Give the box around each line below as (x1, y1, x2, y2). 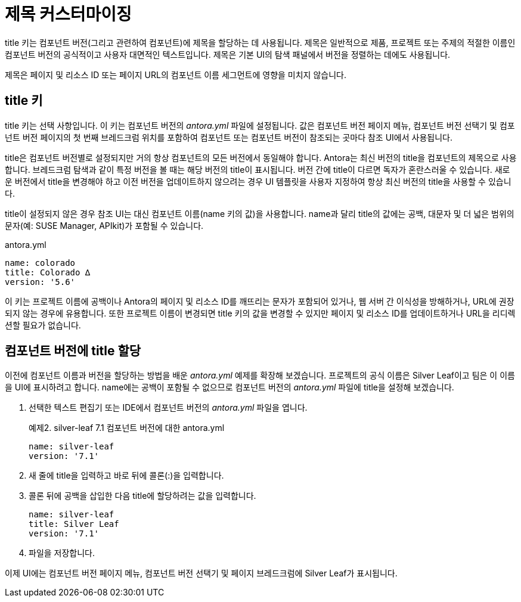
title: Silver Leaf (29, 519, 119, 529)
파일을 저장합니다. (29, 548, 95, 558)
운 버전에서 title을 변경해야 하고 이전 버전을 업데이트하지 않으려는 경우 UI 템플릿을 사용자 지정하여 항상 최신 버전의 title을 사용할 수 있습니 (5, 176, 511, 187)
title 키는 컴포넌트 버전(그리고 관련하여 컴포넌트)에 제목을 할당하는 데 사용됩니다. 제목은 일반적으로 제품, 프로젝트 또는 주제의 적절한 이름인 (5, 37, 516, 48)
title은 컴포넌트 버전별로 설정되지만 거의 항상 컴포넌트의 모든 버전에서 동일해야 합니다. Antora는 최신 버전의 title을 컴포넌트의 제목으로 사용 (5, 152, 517, 163)
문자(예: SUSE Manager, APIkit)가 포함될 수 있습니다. (5, 220, 204, 231)
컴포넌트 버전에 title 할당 (5, 343, 141, 359)
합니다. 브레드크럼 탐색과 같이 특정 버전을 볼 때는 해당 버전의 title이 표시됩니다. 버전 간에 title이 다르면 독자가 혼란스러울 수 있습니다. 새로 (5, 164, 510, 175)
